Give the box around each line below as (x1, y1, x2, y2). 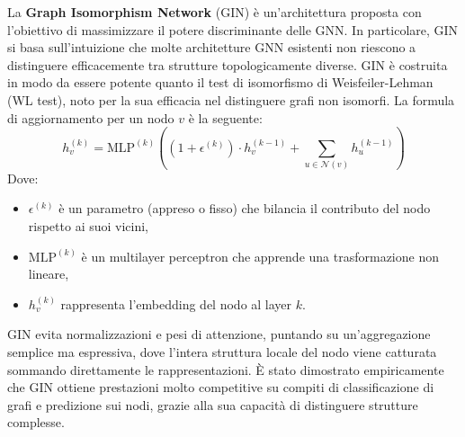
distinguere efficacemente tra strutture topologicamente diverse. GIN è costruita (7, 55, 448, 74)
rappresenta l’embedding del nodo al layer (60, 294, 292, 313)
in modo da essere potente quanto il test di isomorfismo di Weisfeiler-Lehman (7, 73, 434, 92)
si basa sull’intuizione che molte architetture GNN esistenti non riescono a (7, 38, 416, 57)
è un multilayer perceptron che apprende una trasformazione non (81, 246, 439, 265)
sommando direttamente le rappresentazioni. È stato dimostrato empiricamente (7, 360, 444, 379)
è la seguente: (188, 108, 263, 127)
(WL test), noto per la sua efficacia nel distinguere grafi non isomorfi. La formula (7, 90, 455, 109)
